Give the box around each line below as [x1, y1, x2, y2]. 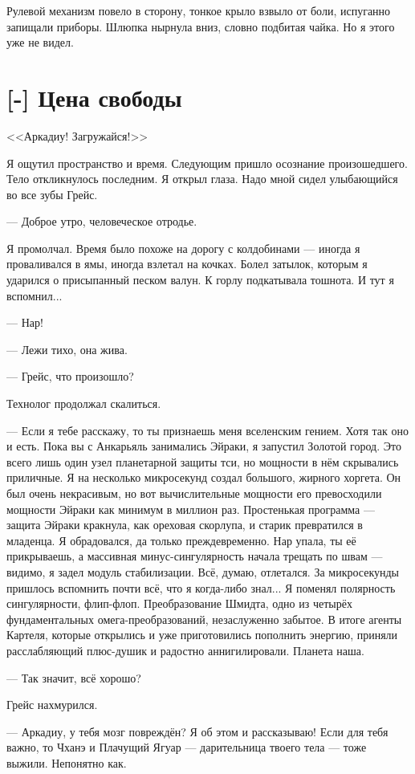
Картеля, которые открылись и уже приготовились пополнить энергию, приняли [6, 626, 398, 643]
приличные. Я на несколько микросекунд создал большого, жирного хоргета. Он [6, 469, 401, 486]
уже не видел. [6, 34, 74, 51]
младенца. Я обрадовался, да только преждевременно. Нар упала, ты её [6, 532, 356, 548]
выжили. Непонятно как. [6, 754, 127, 771]
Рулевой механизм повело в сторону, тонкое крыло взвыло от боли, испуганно [6, 2, 391, 18]
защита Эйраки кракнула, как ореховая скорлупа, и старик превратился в [6, 516, 363, 533]
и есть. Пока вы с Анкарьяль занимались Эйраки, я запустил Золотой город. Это [6, 438, 401, 454]
